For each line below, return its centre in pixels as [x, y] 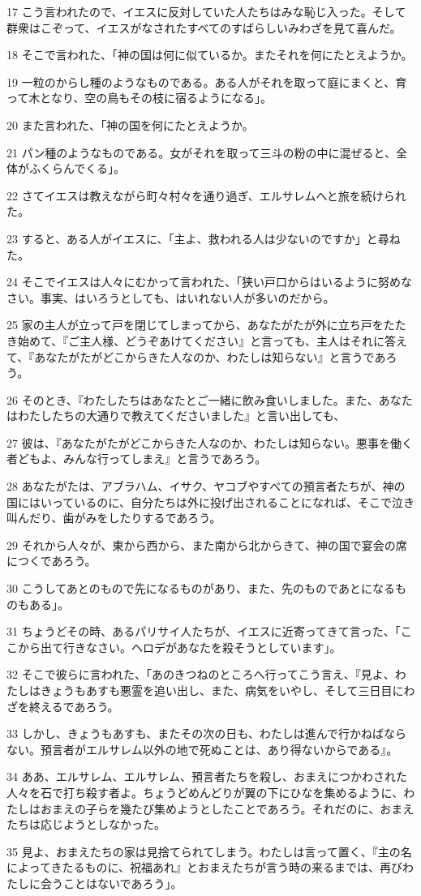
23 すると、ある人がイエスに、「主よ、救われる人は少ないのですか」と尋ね [204, 238]
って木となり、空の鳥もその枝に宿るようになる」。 [140, 98]
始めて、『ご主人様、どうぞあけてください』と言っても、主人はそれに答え [213, 340]
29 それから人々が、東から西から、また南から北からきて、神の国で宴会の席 [207, 544]
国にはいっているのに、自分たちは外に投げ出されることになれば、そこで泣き [210, 502]
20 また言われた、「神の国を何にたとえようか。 [130, 124]
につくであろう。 [52, 561]
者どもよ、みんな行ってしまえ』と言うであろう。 [137, 459]
